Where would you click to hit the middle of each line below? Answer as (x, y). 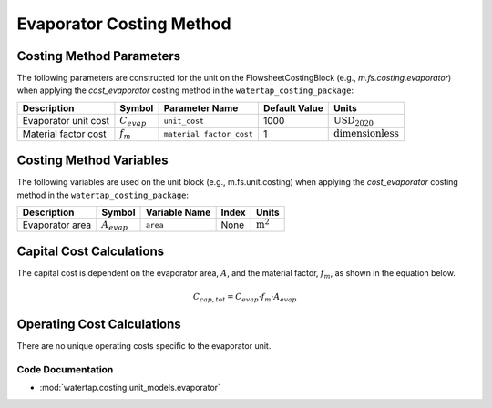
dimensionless (366, 134)
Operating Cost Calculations (99, 325)
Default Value (293, 107)
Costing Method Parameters (99, 56)
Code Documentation (65, 370)
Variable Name (178, 212)
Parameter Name (201, 107)
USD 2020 (353, 121)
